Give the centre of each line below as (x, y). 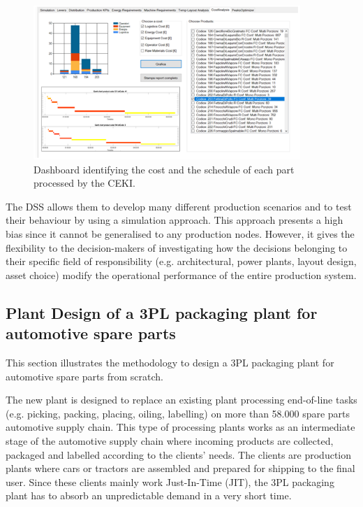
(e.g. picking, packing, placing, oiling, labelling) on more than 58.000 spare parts (178, 413)
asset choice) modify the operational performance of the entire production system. (181, 274)
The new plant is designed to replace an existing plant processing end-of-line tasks (181, 400)
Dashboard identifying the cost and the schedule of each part (164, 169)
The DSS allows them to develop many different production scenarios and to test (179, 206)
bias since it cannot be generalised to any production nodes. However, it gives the (180, 234)
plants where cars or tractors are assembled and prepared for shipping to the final (180, 468)
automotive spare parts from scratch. (84, 376)
